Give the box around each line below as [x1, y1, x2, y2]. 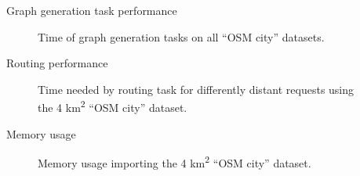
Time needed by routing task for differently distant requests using [38, 81, 355, 97]
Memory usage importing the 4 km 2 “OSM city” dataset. [38, 153, 311, 171]
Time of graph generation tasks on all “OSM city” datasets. [38, 28, 325, 45]
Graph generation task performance [6, 2, 177, 18]
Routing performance [6, 55, 108, 71]
